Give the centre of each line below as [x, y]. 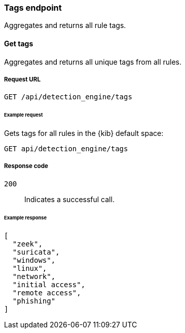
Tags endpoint [33, 8]
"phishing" [34, 301]
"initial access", [49, 284]
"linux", [30, 268]
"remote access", [47, 293]
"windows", [34, 260]
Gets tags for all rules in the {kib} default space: [84, 133]
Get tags [19, 43]
